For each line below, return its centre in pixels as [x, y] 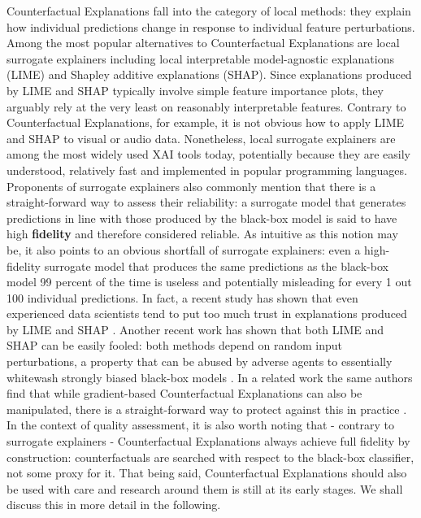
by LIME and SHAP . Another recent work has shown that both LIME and [195, 329]
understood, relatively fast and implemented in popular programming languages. [207, 170]
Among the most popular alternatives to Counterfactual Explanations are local [203, 43]
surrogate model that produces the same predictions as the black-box [216, 266]
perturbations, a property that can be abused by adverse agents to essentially [200, 361]
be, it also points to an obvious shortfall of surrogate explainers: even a [184, 249]
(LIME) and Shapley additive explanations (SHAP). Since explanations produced [209, 74]
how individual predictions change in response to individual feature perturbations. [211, 26]
